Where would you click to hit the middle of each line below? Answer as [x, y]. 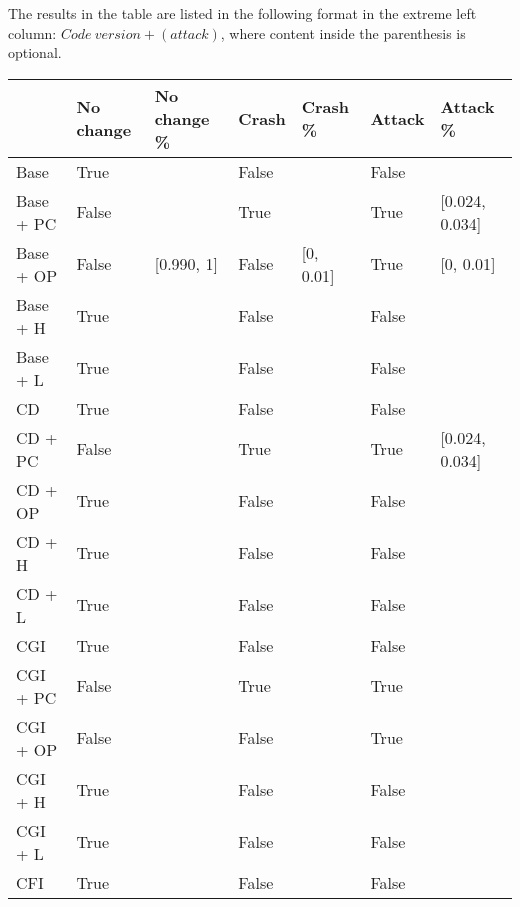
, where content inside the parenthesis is [343, 32]
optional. [35, 52]
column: [32, 32]
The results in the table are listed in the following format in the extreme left [242, 13]
